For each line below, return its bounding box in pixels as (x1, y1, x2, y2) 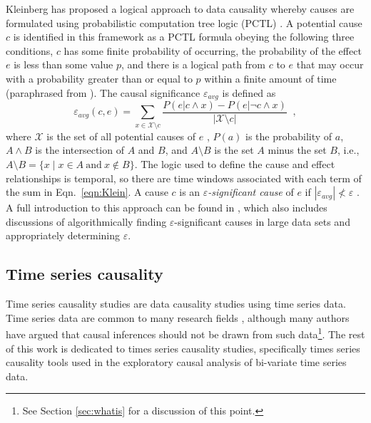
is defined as (222, 85, 276, 100)
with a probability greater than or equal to (6, 70, 193, 85)
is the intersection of (35, 142, 124, 157)
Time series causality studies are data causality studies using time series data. (6, 296, 346, 311)
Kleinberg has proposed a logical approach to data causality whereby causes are (6, 1, 355, 16)
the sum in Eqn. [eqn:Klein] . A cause (6, 184, 168, 199)
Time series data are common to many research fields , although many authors (6, 310, 350, 325)
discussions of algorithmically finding (6, 214, 167, 229)
